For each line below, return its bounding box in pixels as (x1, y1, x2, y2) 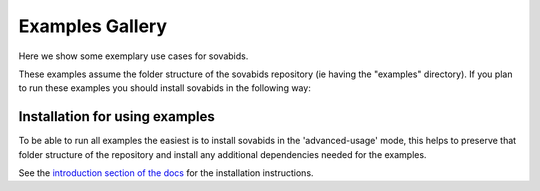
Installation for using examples (18, 108, 215, 125)
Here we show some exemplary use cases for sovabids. (18, 50, 249, 62)
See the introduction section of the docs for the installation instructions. (18, 167, 314, 179)
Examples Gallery (18, 15, 168, 37)
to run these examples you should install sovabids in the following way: (18, 82, 312, 94)
